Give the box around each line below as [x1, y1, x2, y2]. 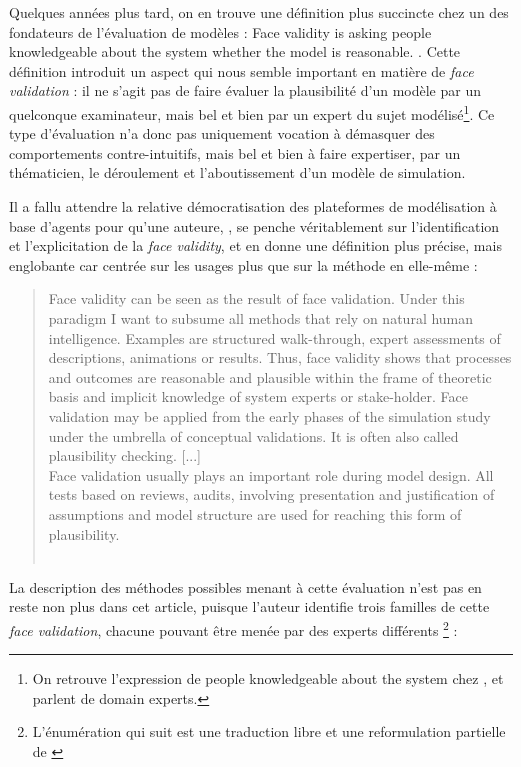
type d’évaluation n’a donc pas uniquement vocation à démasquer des [9, 123, 435, 144]
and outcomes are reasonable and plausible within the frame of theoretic [48, 366, 492, 387]
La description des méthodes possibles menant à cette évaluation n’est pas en [9, 576, 482, 597]
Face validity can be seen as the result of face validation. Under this [48, 288, 465, 309]
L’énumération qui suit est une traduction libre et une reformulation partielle [32, 721, 506, 742]
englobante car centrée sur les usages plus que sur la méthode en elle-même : [9, 254, 478, 275]
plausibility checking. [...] [48, 445, 201, 466]
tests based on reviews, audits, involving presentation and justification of [48, 484, 495, 505]
